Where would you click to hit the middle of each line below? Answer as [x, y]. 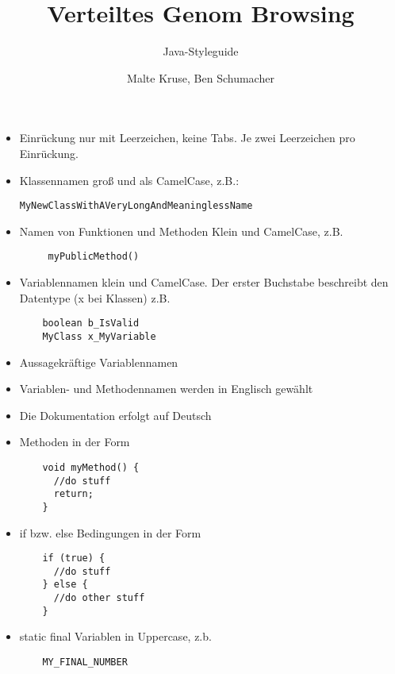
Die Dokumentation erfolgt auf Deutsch [115, 415]
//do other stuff [99, 598]
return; [73, 494]
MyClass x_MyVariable [99, 336]
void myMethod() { [91, 467]
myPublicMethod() [94, 257]
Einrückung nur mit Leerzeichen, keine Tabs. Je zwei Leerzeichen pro [187, 138]
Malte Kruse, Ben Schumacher [201, 77]
